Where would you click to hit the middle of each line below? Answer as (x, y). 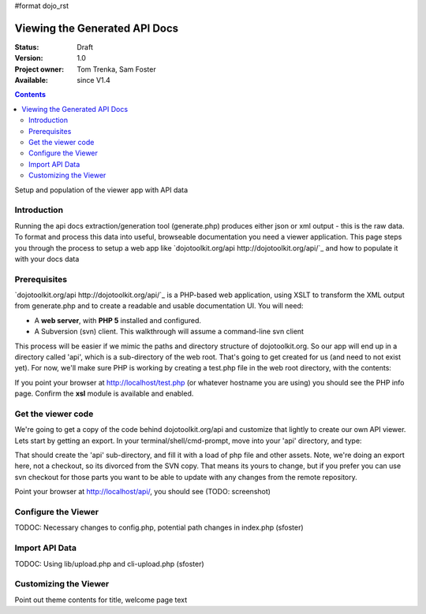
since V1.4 (93, 80)
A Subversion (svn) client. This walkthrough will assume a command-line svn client (169, 332)
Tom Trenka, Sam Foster (117, 69)
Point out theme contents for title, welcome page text (101, 600)
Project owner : (39, 69)
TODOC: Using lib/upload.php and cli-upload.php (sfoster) (109, 564)
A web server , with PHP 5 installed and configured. (118, 320)
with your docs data (47, 259)
